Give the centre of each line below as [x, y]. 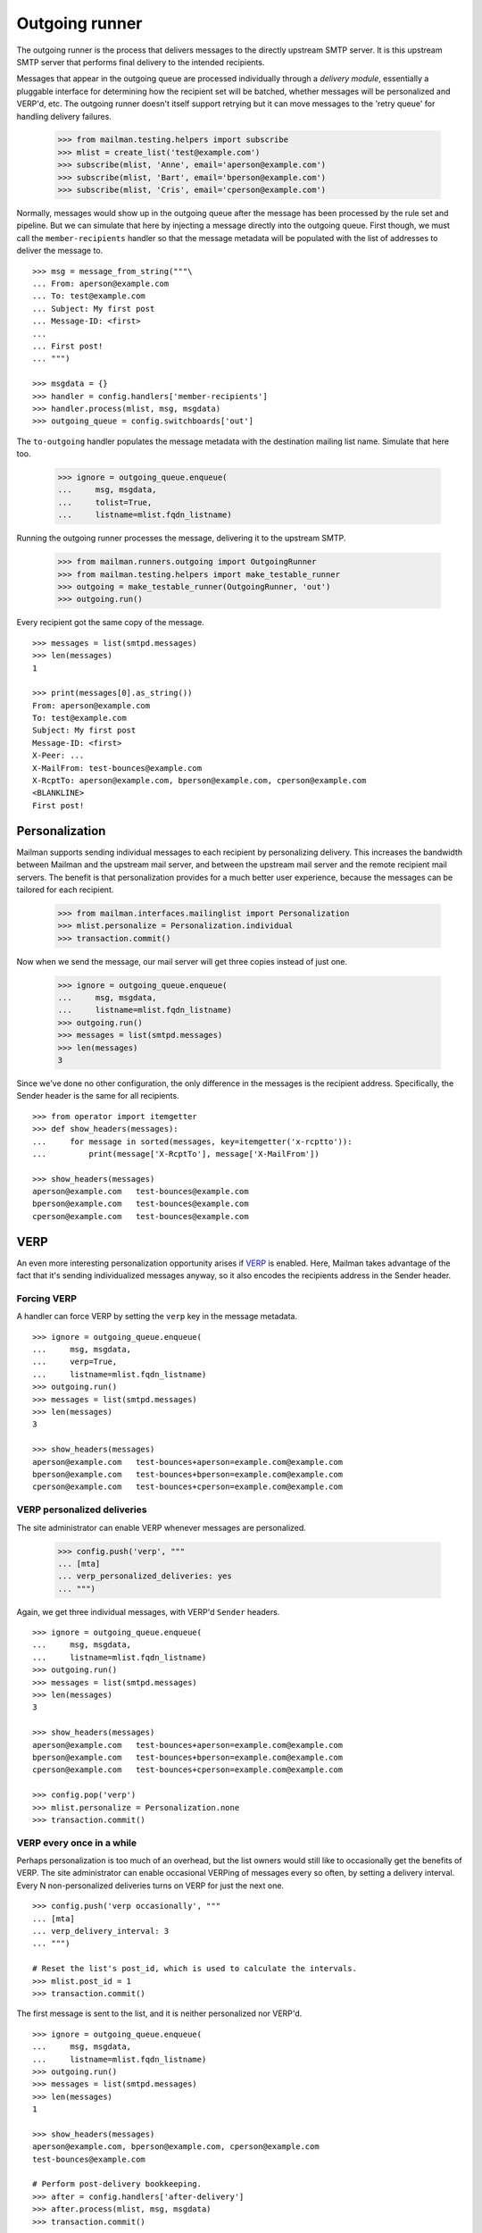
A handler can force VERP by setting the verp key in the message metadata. [157, 1317]
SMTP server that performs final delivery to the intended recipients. [141, 62]
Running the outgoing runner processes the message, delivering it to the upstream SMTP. [181, 538]
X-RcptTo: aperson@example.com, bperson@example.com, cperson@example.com [199, 781]
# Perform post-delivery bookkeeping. [117, 2184]
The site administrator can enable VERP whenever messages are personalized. [162, 1527]
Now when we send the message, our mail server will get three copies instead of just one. [182, 961]
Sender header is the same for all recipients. [98, 1096]
